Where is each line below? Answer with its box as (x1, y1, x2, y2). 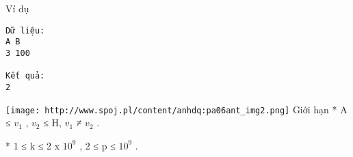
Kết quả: (5, 71, 45, 81)
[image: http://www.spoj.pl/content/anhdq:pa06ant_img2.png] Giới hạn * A (5, 102, 348, 116)
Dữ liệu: (5, 25, 45, 35)
